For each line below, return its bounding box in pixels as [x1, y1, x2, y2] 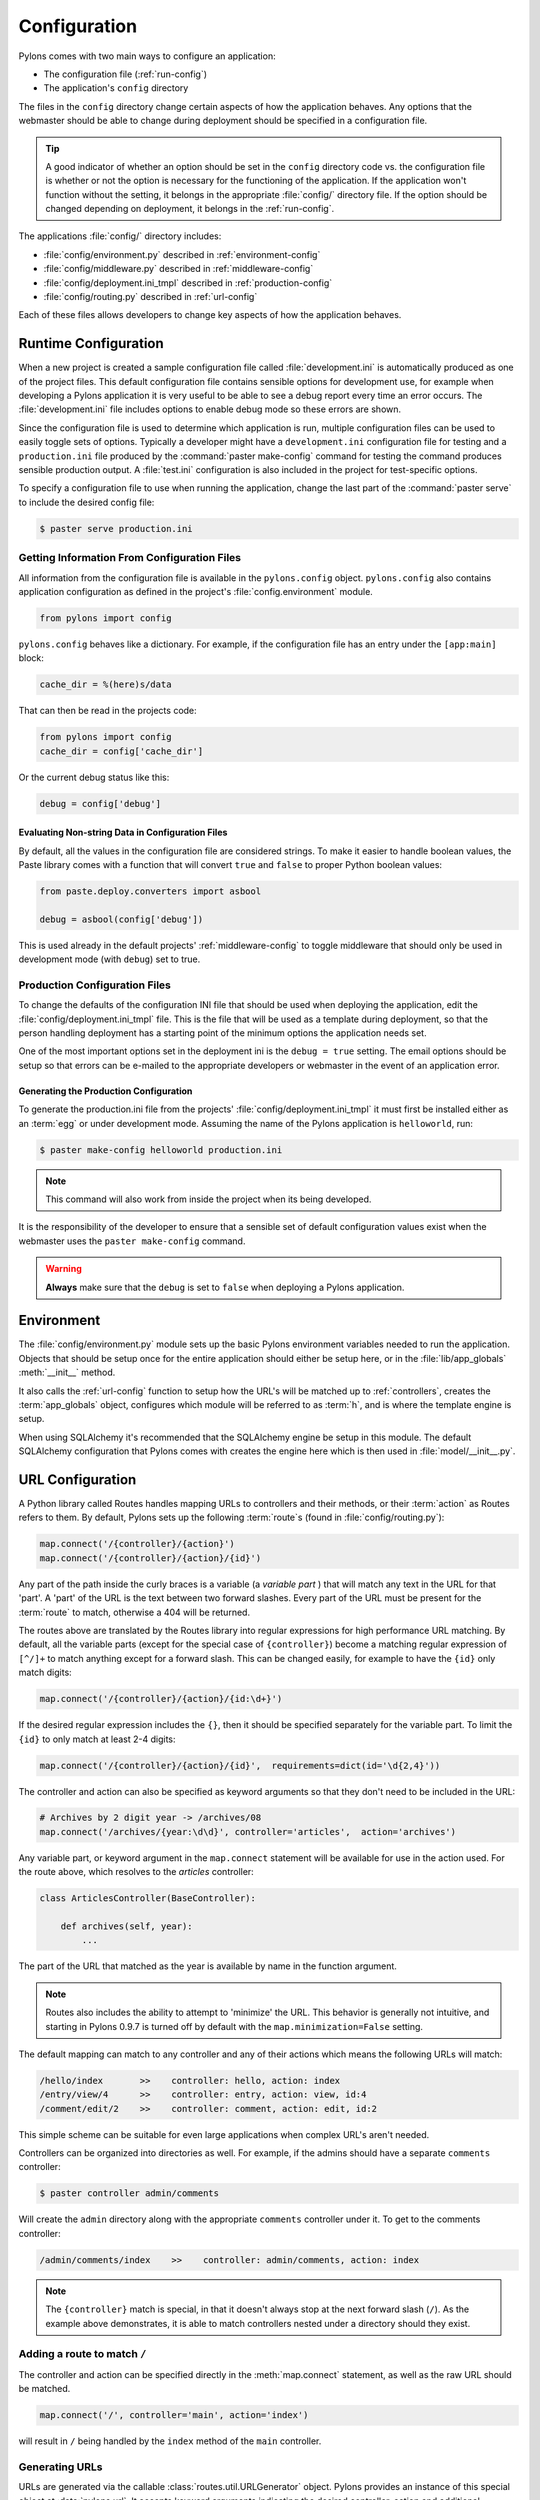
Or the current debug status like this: [18, 771, 170, 783]
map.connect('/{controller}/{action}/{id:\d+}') [39, 1693, 283, 1705]
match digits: [18, 1666, 72, 1679]
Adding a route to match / [18, 2347, 147, 2361]
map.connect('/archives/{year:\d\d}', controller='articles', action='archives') [39, 1826, 457, 1837]
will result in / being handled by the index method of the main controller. [18, 2435, 322, 2447]
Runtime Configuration [18, 335, 164, 352]
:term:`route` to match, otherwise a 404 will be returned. [18, 1606, 250, 1618]
